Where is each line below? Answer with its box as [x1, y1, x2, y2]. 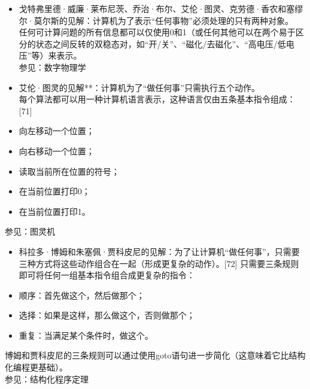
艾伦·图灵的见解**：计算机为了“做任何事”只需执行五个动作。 [19, 81, 260, 93]
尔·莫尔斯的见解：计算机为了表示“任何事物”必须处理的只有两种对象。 [19, 14, 293, 26]
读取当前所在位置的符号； [19, 165, 120, 177]
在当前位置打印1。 [19, 205, 90, 217]
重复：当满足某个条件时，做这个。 [19, 329, 153, 341]
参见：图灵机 [5, 225, 55, 238]
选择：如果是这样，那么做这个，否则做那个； [19, 309, 195, 321]
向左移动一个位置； [19, 124, 95, 137]
